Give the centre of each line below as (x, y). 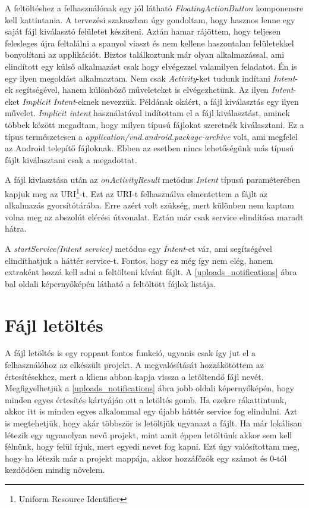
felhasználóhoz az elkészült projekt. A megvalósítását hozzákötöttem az (134, 365)
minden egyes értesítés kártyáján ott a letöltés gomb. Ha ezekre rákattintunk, (146, 399)
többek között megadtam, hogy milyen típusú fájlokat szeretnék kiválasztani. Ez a (154, 124)
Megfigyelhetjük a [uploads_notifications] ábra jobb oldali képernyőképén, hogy (149, 388)
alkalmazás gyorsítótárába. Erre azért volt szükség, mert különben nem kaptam (149, 205)
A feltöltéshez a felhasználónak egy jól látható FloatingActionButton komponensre (154, 8)
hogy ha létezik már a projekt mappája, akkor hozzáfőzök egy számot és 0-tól (146, 458)
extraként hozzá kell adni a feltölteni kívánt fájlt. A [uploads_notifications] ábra (151, 272)
